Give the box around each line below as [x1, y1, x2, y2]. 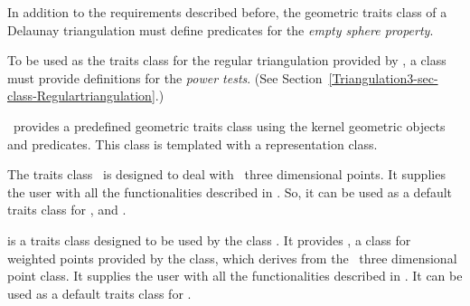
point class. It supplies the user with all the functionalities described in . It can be [7, 266, 463, 285]
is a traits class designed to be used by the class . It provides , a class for [7, 230, 411, 249]
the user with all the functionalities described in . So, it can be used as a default [7, 182, 453, 201]
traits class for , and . [7, 200, 127, 219]
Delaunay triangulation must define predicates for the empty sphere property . [7, 20, 434, 39]
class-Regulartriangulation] [7, 86, 155, 105]
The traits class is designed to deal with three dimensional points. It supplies [7, 165, 446, 184]
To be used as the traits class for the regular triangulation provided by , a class [7, 51, 446, 70]
